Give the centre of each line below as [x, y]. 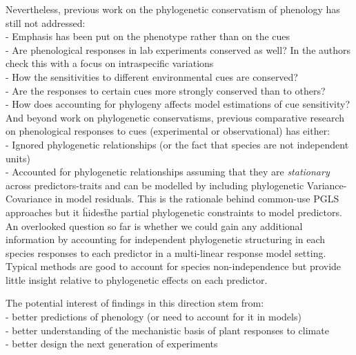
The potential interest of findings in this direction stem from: [135, 303]
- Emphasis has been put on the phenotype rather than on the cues [148, 36]
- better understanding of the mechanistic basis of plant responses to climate [167, 330]
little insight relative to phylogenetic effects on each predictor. [137, 279]
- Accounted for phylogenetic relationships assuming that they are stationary [168, 172]
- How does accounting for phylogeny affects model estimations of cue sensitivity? [178, 104]
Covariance [29, 199]
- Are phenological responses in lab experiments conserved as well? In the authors [178, 49]
